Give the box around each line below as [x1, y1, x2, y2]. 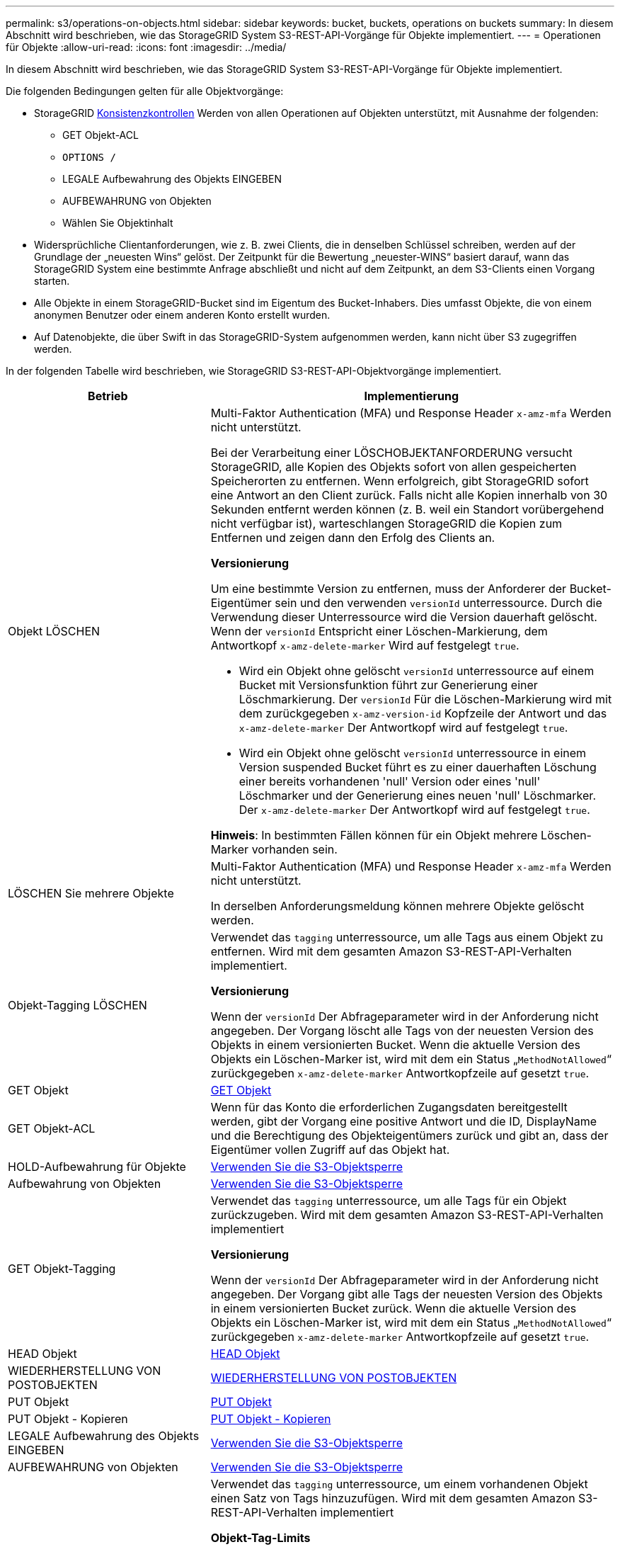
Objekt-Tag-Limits [210, 1531, 311, 1545]
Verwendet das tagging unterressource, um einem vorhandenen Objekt [210, 1477, 588, 1491]
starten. [34, 275, 70, 287]
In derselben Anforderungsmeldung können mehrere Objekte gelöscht [210, 899, 585, 913]
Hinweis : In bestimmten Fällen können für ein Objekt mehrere [210, 828, 538, 842]
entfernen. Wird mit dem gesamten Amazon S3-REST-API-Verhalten [210, 944, 572, 958]
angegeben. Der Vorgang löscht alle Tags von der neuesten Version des [210, 1024, 594, 1038]
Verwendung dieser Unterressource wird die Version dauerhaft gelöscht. [210, 610, 597, 624]
